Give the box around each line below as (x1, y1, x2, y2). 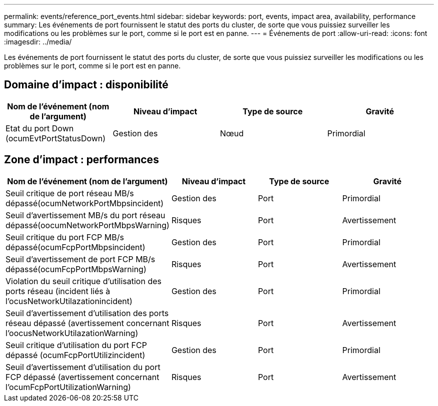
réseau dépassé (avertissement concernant (5, 318, 169, 328)
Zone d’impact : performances (4, 153, 159, 166)
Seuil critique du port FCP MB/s (5, 232, 124, 242)
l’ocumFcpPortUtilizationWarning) (5, 382, 131, 392)
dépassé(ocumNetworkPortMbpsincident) (5, 198, 164, 208)
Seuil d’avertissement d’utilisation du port (5, 362, 160, 372)
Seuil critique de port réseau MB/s (5, 188, 134, 198)
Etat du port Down (5, 123, 74, 133)
